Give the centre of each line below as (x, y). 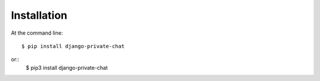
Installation (39, 15)
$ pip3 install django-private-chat (67, 67)
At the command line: (37, 33)
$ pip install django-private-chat (73, 46)
